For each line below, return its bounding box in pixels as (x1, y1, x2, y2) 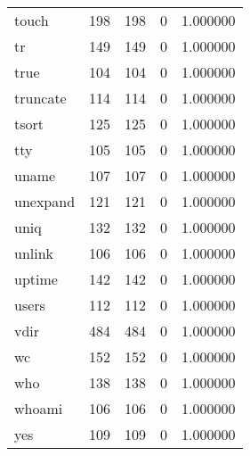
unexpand (14, 191, 76, 211)
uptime (14, 269, 58, 289)
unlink (14, 243, 54, 263)
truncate (14, 87, 67, 108)
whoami (14, 398, 63, 419)
